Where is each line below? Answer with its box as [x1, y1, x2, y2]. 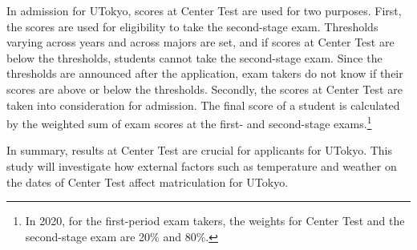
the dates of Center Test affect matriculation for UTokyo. [6, 173, 289, 190]
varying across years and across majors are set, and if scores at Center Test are [6, 34, 395, 50]
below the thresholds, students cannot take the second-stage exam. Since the [6, 49, 383, 66]
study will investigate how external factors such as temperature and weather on [6, 158, 397, 174]
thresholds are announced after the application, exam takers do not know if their [6, 65, 403, 82]
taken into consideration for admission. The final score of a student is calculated [6, 96, 400, 113]
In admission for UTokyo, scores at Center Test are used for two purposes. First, [6, 2, 402, 18]
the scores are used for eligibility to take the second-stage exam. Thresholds [6, 18, 379, 34]
